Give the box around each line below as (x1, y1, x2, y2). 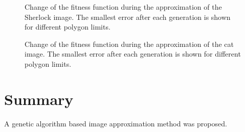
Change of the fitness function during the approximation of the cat (25, 38, 234, 49)
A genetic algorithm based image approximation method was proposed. (4, 118, 227, 128)
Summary (4, 88, 74, 109)
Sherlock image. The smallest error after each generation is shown (25, 11, 231, 22)
